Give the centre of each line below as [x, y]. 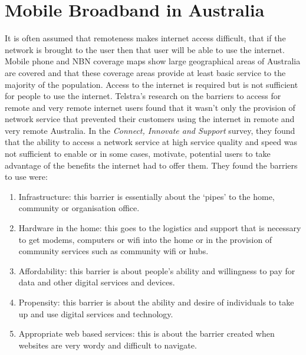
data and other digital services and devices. [97, 282]
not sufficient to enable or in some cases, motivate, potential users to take [138, 154]
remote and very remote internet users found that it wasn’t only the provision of [150, 107]
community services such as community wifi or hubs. [113, 251]
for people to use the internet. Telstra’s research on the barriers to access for [143, 96]
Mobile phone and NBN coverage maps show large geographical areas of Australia [153, 61]
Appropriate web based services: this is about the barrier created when [147, 333]
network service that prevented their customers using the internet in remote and [150, 119]
